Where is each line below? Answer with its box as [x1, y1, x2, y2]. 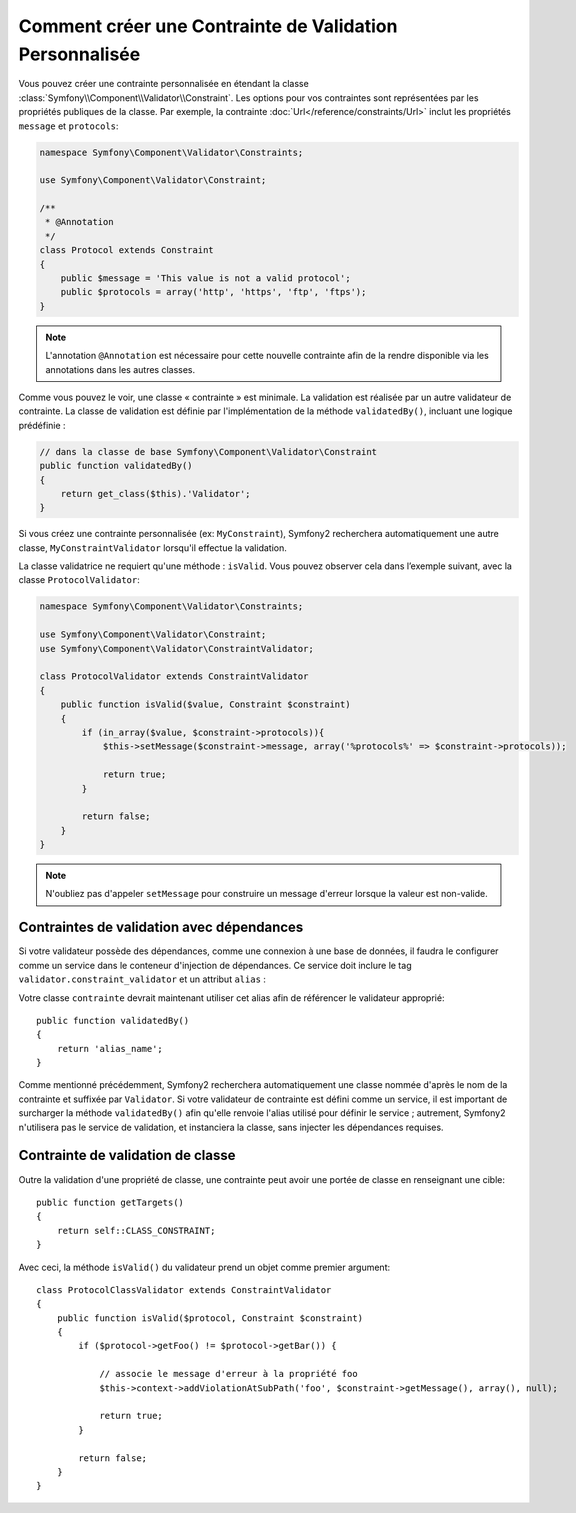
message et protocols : [18, 120, 119, 132]
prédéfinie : [18, 419, 66, 431]
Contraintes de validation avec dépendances [18, 919, 304, 936]
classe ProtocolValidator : [18, 574, 140, 586]
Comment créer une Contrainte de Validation [18, 15, 398, 37]
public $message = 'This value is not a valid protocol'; [60, 273, 351, 284]
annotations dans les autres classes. [45, 363, 196, 375]
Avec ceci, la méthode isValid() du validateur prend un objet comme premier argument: [18, 1261, 390, 1273]
